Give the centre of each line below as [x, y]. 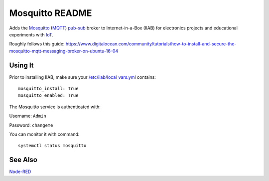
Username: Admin [28, 116]
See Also [23, 160]
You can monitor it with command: [44, 134]
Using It [22, 65]
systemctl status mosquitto [52, 146]
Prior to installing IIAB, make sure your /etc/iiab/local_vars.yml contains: [83, 77]
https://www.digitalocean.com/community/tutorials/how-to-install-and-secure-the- [151, 44]
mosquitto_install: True [48, 89]
